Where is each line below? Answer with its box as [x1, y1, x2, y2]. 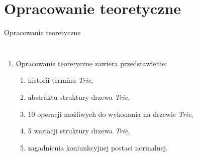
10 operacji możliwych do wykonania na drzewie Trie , [28, 108, 193, 119]
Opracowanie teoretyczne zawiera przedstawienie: [16, 58, 167, 68]
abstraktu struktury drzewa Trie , [28, 91, 130, 102]
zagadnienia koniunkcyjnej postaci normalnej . [28, 142, 168, 152]
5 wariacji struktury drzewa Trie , [28, 125, 130, 136]
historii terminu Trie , [28, 75, 93, 85]
